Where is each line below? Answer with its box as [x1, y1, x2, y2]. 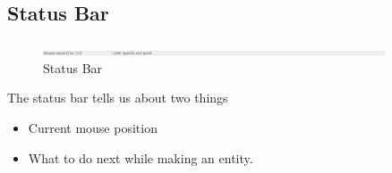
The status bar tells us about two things [7, 88, 228, 107]
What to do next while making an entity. [28, 148, 253, 167]
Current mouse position [28, 118, 158, 136]
